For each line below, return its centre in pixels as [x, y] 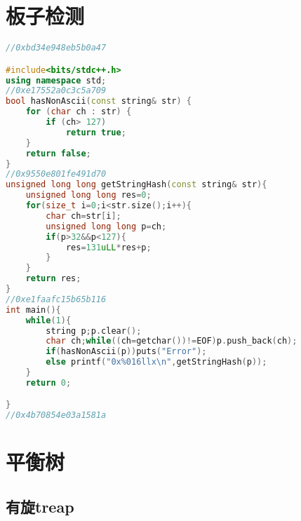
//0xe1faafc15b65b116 [56, 299]
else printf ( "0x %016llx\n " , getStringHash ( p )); [156, 362]
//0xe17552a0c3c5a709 [56, 91]
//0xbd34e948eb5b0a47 [56, 48]
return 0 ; [48, 383]
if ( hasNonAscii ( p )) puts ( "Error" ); [126, 352]
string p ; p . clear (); [94, 331]
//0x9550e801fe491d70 [56, 174]
